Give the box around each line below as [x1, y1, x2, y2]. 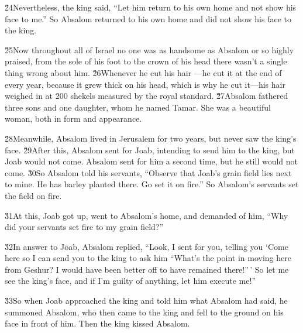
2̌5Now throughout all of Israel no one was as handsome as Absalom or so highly [5, 43, 294, 56]
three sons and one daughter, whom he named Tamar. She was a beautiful [5, 101, 271, 113]
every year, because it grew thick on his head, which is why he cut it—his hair [5, 78, 285, 90]
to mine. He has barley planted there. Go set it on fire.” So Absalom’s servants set [5, 178, 299, 190]
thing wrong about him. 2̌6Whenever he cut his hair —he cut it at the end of [5, 66, 282, 78]
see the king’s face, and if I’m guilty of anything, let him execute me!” [5, 274, 256, 287]
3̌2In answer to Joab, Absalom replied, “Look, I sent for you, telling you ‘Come [5, 240, 288, 252]
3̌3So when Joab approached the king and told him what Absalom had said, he [5, 294, 288, 307]
